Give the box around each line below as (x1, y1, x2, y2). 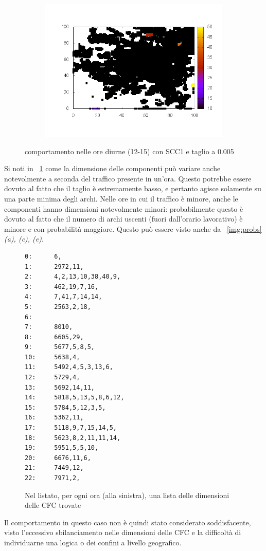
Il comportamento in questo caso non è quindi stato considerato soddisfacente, (4, 517, 251, 527)
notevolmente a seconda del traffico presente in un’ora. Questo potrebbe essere (4, 173, 252, 183)
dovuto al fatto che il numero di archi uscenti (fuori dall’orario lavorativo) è (4, 213, 243, 224)
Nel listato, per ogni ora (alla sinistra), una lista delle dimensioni (25, 489, 229, 500)
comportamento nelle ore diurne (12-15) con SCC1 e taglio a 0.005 (25, 145, 234, 156)
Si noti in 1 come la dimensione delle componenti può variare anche (4, 163, 221, 174)
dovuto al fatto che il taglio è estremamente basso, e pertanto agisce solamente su (4, 183, 261, 194)
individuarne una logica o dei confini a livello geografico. (4, 537, 182, 547)
